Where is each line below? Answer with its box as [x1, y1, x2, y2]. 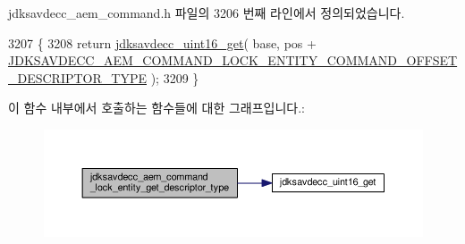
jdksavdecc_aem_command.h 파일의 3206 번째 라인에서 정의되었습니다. [8, 4, 405, 21]
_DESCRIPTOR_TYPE [8, 68, 147, 87]
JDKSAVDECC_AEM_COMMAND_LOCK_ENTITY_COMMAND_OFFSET [8, 51, 458, 70]
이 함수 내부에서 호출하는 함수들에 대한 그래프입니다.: [8, 98, 305, 117]
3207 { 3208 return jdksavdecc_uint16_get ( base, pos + [8, 33, 317, 52]
